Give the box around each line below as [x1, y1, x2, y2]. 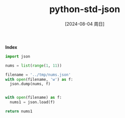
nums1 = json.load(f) [10, 100, 55, 105]
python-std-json [49, 4, 120, 15]
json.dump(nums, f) [10, 82, 51, 87]
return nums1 [5, 109, 33, 114]
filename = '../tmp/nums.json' [5, 72, 71, 77]
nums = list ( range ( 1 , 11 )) [5, 63, 62, 68]
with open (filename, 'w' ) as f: [5, 77, 73, 82]
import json [5, 54, 30, 59]
